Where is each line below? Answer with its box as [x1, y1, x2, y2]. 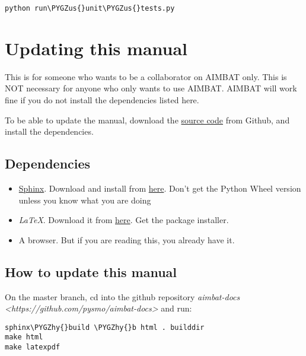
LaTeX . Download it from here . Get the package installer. [18, 214, 229, 226]
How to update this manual [5, 262, 177, 281]
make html [5, 333, 43, 342]
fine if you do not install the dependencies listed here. [5, 93, 199, 106]
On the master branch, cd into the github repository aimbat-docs [5, 290, 240, 303]
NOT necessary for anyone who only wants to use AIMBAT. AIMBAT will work [5, 82, 297, 94]
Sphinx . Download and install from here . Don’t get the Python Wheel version [18, 182, 301, 194]
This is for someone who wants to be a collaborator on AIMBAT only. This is [5, 70, 287, 82]
